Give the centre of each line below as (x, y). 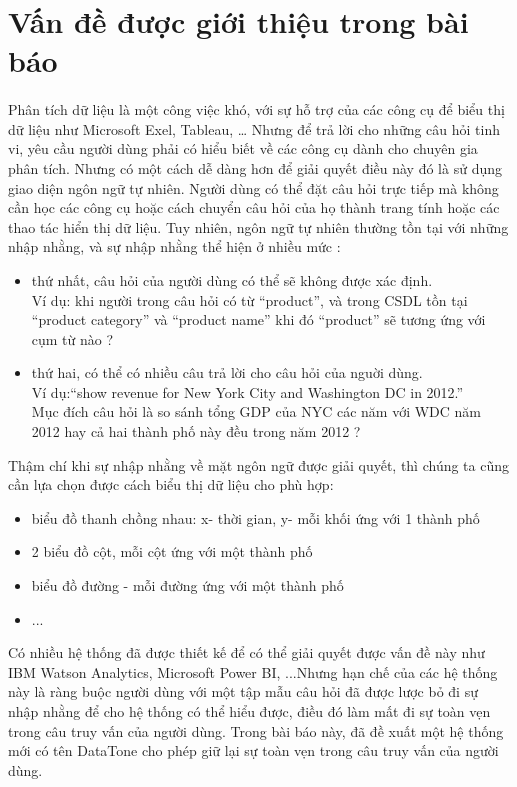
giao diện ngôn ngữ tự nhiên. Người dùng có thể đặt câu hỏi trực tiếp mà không (253, 187)
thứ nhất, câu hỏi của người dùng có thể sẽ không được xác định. (232, 279)
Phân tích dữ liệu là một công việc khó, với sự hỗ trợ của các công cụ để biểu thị (256, 109)
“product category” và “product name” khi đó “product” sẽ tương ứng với (258, 319)
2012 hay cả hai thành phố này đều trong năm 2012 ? (196, 431)
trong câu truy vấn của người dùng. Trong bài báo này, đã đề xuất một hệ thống (256, 730)
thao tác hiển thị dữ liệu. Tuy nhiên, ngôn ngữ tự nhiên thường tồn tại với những (258, 226)
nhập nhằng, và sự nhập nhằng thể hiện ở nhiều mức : (174, 246)
